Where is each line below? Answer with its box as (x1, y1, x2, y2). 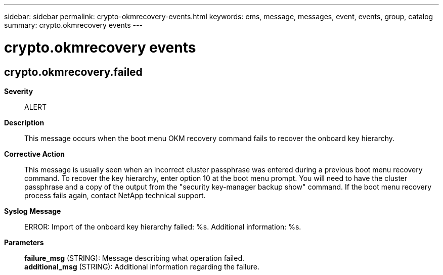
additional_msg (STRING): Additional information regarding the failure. (24, 262, 259, 271)
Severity (4, 86, 33, 96)
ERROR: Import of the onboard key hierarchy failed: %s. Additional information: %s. (24, 222, 301, 231)
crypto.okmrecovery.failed (4, 65, 143, 78)
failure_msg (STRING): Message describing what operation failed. (24, 253, 245, 262)
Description (4, 118, 45, 127)
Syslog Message (4, 206, 61, 215)
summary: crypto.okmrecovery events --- (4, 21, 143, 29)
